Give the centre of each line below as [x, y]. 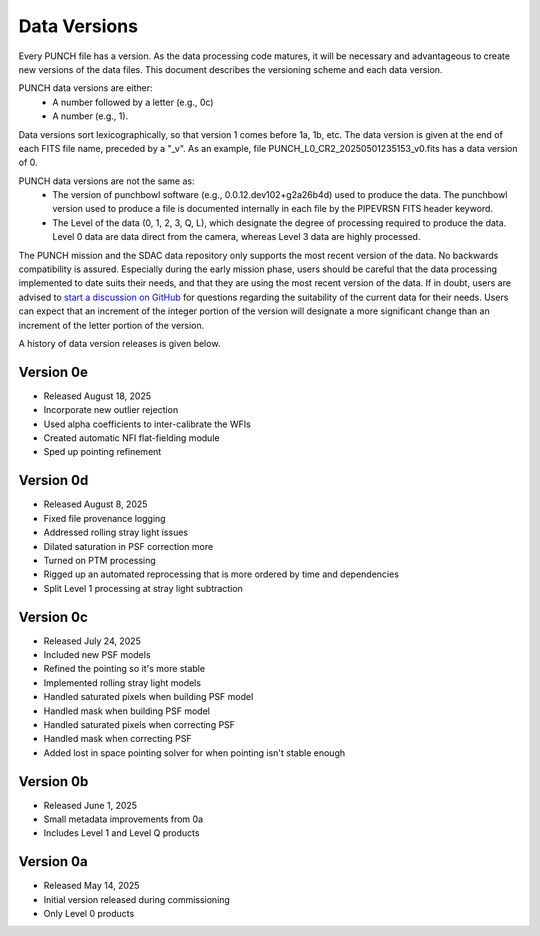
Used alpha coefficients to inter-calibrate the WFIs [147, 424]
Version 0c [53, 616]
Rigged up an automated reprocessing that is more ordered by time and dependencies [221, 574]
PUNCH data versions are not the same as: [106, 181]
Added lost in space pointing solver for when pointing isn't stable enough [194, 752]
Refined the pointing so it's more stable [124, 669]
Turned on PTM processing [100, 560]
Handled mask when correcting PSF [117, 739]
